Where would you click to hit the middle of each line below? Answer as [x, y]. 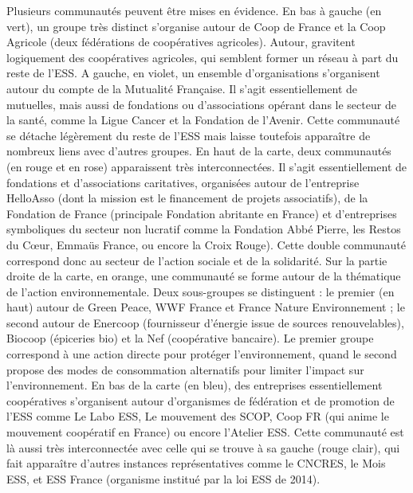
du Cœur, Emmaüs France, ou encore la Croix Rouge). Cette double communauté [206, 244]
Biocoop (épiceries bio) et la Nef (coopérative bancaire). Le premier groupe [190, 338]
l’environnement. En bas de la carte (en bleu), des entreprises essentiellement [195, 385]
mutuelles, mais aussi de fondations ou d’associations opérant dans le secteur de [201, 104]
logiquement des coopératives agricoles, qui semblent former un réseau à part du [203, 57]
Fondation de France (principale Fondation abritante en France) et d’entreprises [202, 213]
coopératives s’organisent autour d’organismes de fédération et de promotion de [201, 400]
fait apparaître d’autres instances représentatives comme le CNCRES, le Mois [196, 463]
